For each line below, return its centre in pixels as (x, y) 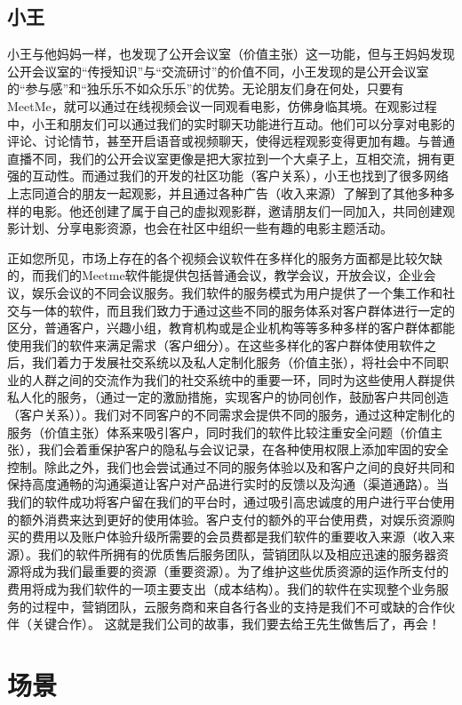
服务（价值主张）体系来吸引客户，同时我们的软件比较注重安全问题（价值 (219, 432)
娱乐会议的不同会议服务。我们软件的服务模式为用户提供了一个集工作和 (237, 292)
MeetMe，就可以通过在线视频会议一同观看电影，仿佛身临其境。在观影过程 (222, 105)
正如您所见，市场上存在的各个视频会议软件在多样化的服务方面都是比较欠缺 (225, 257)
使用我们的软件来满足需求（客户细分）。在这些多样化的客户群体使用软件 (215, 344)
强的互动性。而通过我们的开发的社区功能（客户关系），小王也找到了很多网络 (228, 176)
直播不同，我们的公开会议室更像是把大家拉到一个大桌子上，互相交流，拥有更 (231, 158)
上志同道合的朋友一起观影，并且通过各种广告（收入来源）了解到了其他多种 (225, 192)
